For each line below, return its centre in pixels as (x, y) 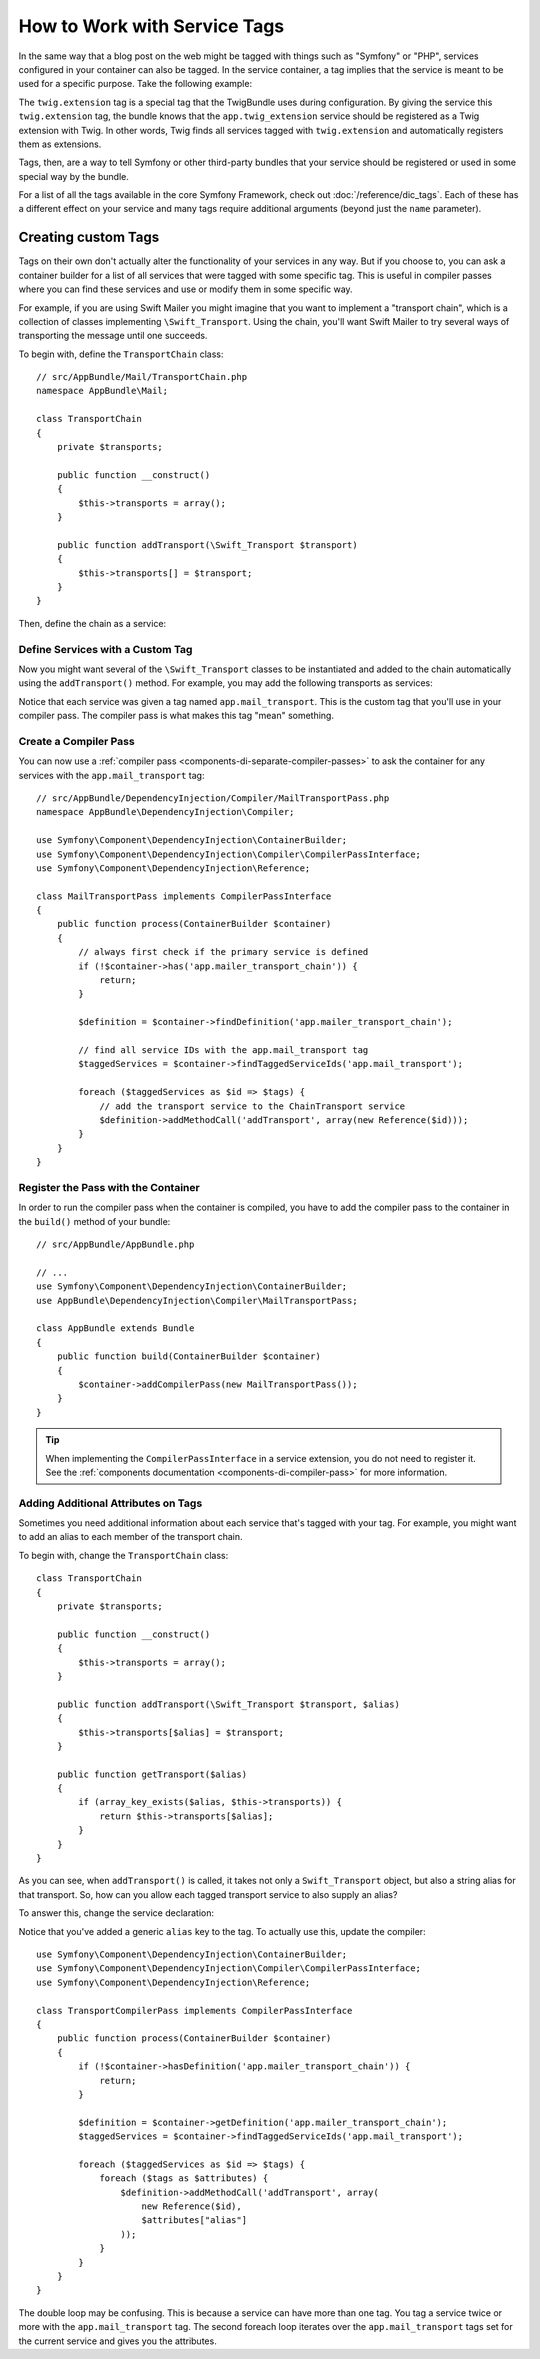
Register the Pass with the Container (109, 1187)
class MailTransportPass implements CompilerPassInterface (184, 896)
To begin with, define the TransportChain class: (121, 354)
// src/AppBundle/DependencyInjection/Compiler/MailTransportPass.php (213, 798)
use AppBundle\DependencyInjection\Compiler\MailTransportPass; (197, 1300)
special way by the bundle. (73, 176)
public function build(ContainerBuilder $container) (189, 1356)
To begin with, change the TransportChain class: (123, 1555)
